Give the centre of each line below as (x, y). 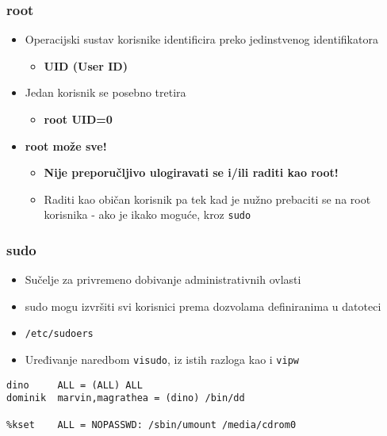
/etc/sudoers (59, 334)
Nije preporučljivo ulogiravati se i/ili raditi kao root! (191, 172)
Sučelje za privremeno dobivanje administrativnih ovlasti (163, 279)
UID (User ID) (86, 65)
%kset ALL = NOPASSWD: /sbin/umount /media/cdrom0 (151, 425)
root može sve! (66, 145)
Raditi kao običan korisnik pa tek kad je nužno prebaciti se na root (207, 199)
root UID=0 (78, 119)
